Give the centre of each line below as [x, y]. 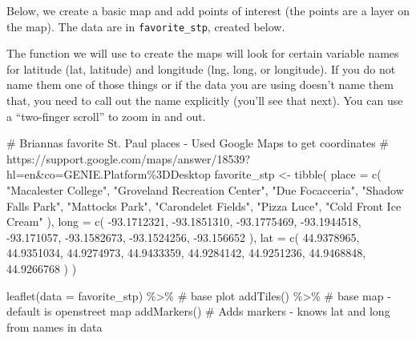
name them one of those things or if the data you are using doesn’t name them [200, 84]
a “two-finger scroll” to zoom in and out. [106, 116]
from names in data [55, 326]
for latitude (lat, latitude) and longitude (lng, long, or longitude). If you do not [201, 68]
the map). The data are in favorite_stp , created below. [146, 26]
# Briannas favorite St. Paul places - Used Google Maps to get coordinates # [198, 143]
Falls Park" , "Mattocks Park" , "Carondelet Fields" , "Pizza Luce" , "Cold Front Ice [204, 205]
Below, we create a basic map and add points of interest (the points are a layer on [208, 10]
